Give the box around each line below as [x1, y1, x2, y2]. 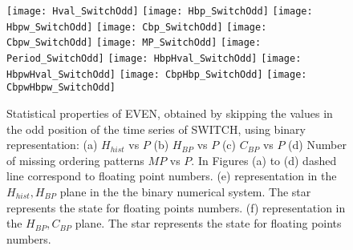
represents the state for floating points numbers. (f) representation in [6, 199, 346, 216]
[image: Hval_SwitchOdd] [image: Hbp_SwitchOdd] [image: [6, 6, 313, 17]
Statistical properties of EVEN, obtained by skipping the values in [6, 104, 333, 121]
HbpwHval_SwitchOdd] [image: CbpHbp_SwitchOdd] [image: [6, 68, 307, 80]
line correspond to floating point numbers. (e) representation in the [6, 167, 337, 184]
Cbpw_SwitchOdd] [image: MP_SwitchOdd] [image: [6, 37, 262, 49]
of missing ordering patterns [6, 151, 144, 168]
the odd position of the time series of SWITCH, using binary [6, 120, 306, 137]
